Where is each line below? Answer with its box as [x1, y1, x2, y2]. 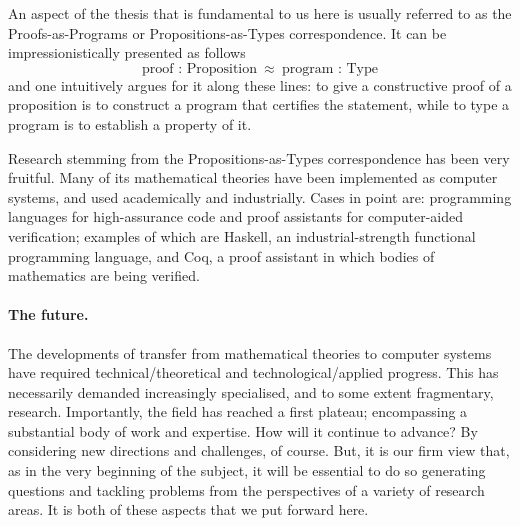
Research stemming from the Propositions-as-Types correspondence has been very [8, 147, 510, 168]
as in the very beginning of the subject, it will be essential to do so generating [8, 460, 486, 481]
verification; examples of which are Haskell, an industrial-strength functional [8, 225, 476, 246]
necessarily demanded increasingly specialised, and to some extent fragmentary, [8, 381, 494, 402]
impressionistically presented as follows [8, 42, 246, 63]
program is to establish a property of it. [8, 113, 252, 134]
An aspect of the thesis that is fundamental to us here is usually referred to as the [8, 3, 512, 23]
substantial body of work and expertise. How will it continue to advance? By [8, 420, 478, 441]
